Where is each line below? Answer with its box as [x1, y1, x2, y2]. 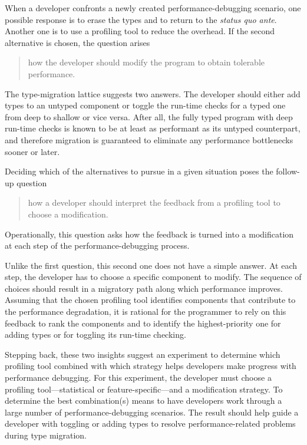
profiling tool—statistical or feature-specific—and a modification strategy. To [5, 383, 283, 395]
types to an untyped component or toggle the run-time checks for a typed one [5, 99, 286, 111]
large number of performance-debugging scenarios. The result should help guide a [5, 406, 299, 418]
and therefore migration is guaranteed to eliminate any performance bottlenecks [5, 133, 293, 146]
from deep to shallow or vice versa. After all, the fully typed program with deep [5, 110, 293, 123]
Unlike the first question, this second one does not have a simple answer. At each [5, 259, 298, 271]
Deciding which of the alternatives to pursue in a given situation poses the [5, 165, 273, 177]
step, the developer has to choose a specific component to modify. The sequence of [5, 271, 302, 283]
